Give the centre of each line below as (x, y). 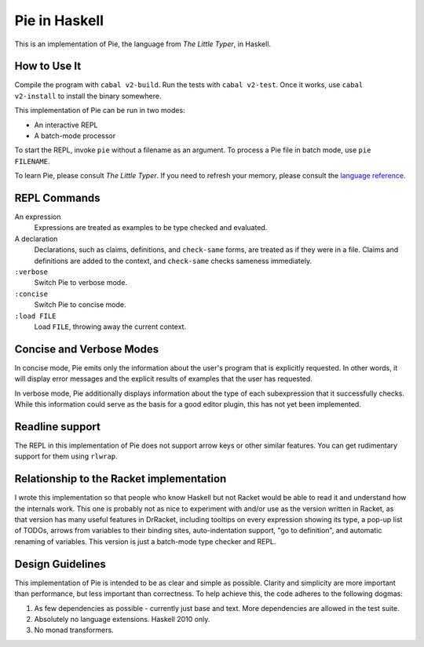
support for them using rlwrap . (66, 456)
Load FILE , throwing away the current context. (110, 327)
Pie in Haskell (59, 20)
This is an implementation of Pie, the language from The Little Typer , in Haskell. (143, 44)
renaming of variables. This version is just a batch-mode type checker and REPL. (145, 541)
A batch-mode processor (75, 136)
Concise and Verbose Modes (87, 349)
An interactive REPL (66, 125)
